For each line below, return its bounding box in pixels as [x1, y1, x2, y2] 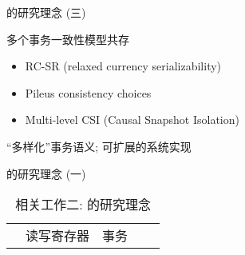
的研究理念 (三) [6, 4, 86, 20]
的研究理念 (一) [6, 165, 86, 181]
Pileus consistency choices [25, 84, 152, 101]
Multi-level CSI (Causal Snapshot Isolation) [25, 111, 239, 128]
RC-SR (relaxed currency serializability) [25, 58, 222, 74]
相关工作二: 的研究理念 [15, 195, 151, 214]
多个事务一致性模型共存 [6, 30, 129, 47]
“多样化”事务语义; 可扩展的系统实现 [6, 137, 192, 154]
